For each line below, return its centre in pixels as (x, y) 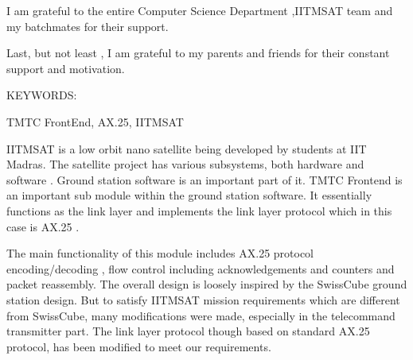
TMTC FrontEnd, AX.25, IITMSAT (95, 121)
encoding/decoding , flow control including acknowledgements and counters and (201, 268)
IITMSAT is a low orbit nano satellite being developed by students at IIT (187, 148)
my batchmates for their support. (88, 26)
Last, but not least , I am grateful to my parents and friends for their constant (198, 53)
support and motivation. (66, 68)
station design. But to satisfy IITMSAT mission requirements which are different (203, 299)
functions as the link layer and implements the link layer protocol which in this (199, 210)
